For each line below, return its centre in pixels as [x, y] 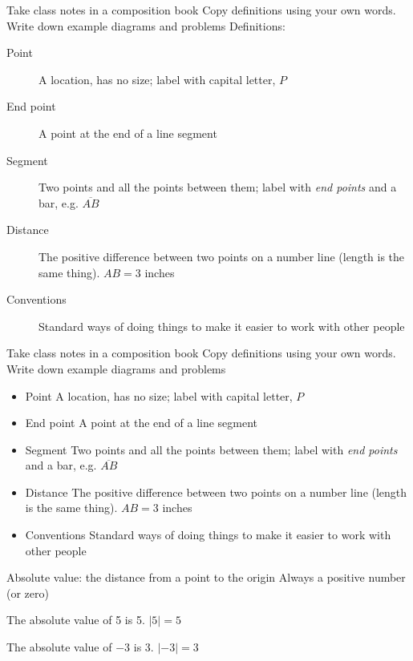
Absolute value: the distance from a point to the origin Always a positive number [206, 577]
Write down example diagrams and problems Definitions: [146, 25]
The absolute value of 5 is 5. [76, 620]
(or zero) [28, 592]
